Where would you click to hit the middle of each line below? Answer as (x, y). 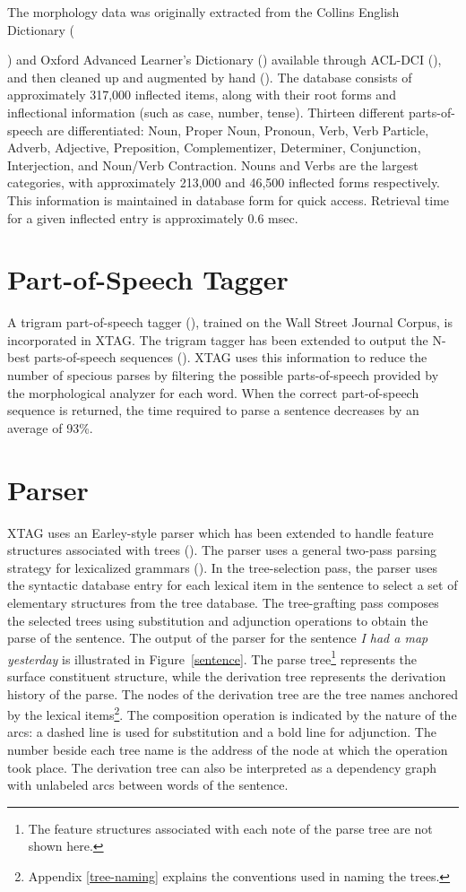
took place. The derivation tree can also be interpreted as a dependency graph (222, 767)
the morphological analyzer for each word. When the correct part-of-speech (213, 392)
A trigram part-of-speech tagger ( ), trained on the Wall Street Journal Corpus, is (230, 322)
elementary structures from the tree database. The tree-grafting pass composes (223, 602)
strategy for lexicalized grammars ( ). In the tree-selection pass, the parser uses (222, 567)
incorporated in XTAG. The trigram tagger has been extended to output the (218, 339)
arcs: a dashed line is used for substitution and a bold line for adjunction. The (222, 732)
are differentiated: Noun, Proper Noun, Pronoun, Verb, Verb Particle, (238, 130)
